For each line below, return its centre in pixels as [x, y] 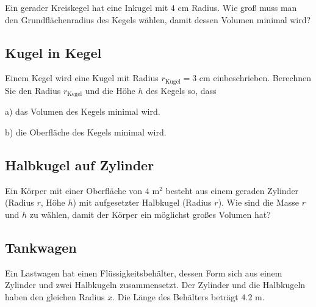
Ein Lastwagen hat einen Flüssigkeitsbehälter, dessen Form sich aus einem [144, 273]
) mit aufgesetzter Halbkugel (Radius [142, 202]
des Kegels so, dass [181, 90]
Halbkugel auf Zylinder [80, 164]
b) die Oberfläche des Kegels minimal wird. [86, 132]
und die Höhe [110, 90]
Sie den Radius [33, 90]
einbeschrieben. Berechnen [262, 78]
